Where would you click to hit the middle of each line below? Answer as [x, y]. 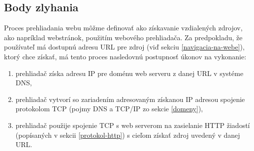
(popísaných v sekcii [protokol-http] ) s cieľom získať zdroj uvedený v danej [128, 135]
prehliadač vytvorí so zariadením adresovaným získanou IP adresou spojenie [130, 99]
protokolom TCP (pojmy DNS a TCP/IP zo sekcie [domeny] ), [109, 109]
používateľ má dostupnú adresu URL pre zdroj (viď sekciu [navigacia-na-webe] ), [124, 47]
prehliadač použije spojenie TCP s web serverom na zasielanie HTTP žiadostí [133, 125]
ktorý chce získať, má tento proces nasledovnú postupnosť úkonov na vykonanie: [125, 56]
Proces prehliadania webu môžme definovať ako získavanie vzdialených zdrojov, [123, 28]
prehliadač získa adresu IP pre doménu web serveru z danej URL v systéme [129, 73]
